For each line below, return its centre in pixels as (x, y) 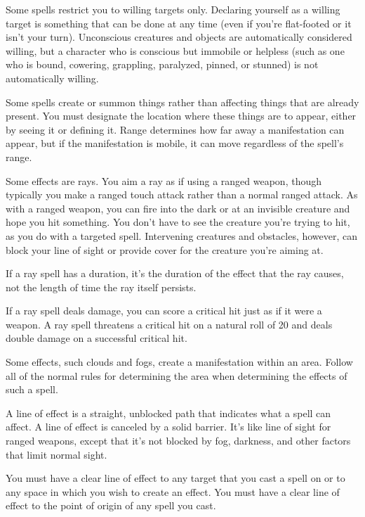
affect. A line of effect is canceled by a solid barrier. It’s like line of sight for (168, 427)
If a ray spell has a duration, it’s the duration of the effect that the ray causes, (175, 273)
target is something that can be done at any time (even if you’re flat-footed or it (179, 23)
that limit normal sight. (57, 454)
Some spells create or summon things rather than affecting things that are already (182, 102)
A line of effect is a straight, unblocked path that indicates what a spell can (168, 413)
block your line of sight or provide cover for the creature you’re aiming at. (165, 249)
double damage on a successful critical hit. (97, 338)
